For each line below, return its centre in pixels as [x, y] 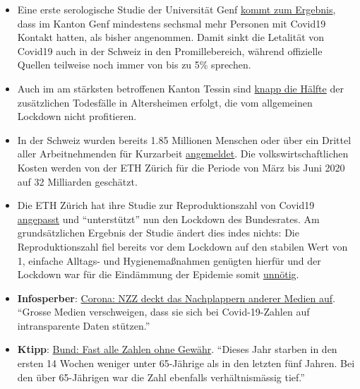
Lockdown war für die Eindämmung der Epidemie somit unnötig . [158, 274]
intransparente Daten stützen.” [84, 325]
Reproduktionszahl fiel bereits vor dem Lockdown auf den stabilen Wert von [182, 246]
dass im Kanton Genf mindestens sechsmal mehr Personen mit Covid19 [172, 23]
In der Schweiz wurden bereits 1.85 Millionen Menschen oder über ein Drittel [184, 139]
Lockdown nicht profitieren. [77, 116]
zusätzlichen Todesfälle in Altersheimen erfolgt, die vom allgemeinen [165, 102]
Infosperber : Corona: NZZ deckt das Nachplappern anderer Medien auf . [176, 298]
